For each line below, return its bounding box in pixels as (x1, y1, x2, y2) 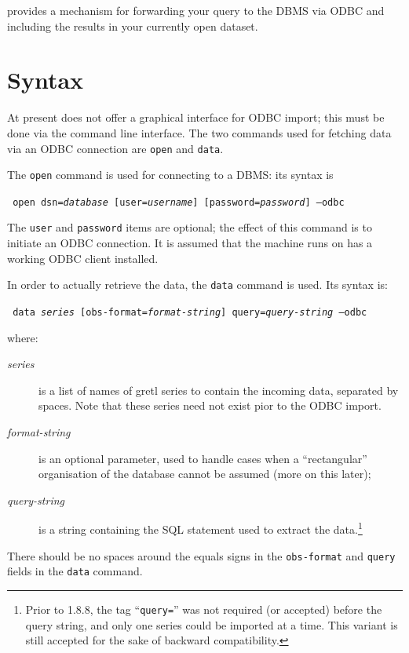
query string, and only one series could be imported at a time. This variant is (25, 616, 398, 633)
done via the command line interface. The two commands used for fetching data (7, 124, 392, 140)
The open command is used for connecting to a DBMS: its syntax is (7, 166, 334, 183)
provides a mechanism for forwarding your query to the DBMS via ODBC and (7, 2, 385, 18)
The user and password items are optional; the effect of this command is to (7, 219, 372, 235)
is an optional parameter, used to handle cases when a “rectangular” (38, 450, 367, 466)
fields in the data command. (7, 563, 143, 579)
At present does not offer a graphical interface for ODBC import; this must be (7, 109, 385, 126)
